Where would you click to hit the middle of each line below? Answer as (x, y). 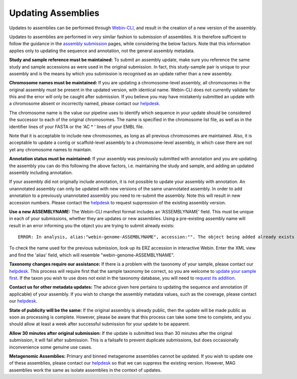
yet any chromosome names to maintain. (51, 149)
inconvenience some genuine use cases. (51, 347)
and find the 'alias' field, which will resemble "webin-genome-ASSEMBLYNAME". (92, 255)
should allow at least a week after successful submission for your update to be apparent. (99, 324)
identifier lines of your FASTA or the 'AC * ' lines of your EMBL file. (76, 126)
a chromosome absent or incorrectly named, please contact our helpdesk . (85, 104)
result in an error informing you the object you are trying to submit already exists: (92, 225)
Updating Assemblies (54, 13)
